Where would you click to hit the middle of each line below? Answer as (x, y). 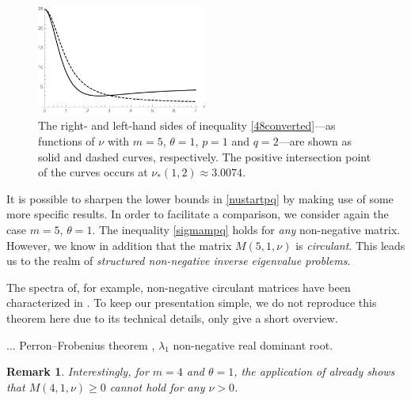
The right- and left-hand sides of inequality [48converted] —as (187, 125)
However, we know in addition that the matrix (119, 245)
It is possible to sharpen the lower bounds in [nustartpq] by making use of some (200, 198)
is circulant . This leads (350, 245)
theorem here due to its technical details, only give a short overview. (172, 318)
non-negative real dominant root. (253, 344)
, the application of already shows (314, 371)
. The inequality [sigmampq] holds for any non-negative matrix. (246, 229)
